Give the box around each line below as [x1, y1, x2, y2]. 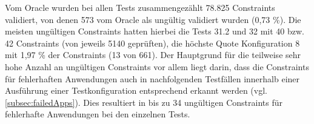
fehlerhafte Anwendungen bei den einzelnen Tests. [5, 108, 190, 120]
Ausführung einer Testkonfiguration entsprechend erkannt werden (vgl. [5, 84, 267, 97]
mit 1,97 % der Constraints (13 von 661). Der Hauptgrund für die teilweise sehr [5, 48, 301, 61]
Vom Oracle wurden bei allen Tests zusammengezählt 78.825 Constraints [5, 1, 275, 13]
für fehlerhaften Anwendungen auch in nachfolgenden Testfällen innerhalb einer [5, 72, 300, 85]
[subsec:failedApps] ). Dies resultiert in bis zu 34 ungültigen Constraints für [5, 96, 282, 108]
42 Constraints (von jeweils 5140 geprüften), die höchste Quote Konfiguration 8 [5, 36, 300, 49]
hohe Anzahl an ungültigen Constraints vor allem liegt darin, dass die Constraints [5, 60, 309, 73]
